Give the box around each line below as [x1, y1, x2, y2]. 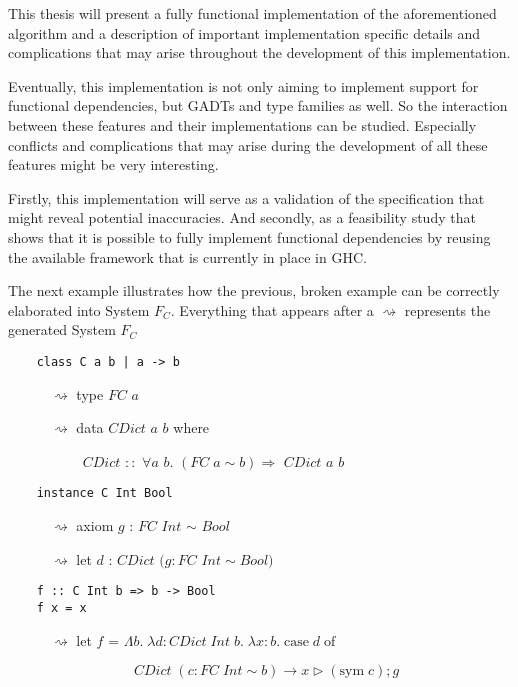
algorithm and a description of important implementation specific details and [8, 22, 481, 43]
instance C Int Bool [36, 486, 173, 501]
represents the [404, 299, 491, 320]
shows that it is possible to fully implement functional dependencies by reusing [8, 226, 491, 247]
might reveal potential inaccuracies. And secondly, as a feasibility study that [8, 207, 476, 228]
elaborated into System [8, 299, 150, 320]
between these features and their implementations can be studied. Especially [8, 114, 477, 135]
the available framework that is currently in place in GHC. [8, 246, 367, 267]
